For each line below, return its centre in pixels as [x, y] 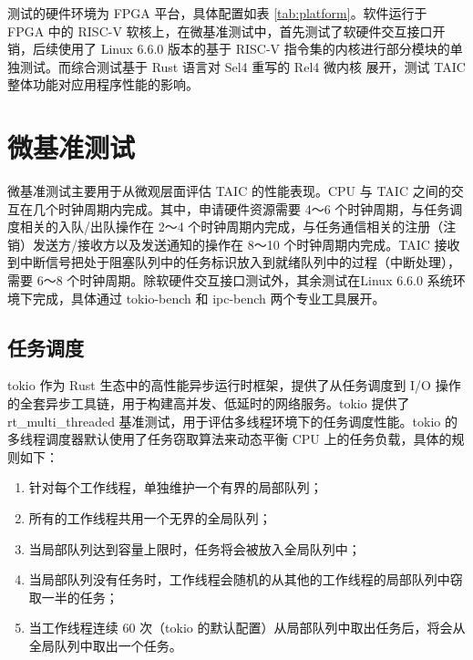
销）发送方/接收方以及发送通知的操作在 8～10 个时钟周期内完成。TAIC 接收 [234, 244]
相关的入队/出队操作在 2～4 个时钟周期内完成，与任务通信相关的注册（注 [238, 227]
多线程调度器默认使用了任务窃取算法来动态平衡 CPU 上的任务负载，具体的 [230, 439]
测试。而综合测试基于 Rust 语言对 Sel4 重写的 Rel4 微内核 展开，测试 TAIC [242, 66]
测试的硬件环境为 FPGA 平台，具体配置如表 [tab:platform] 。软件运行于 [217, 13]
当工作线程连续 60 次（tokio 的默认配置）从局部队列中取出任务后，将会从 [247, 628]
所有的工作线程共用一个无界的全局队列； [150, 518]
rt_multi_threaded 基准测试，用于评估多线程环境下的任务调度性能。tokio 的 [232, 421]
